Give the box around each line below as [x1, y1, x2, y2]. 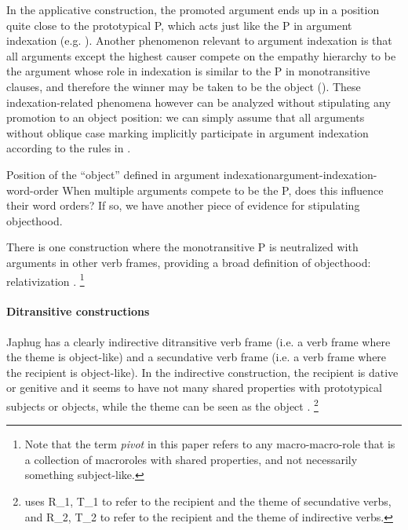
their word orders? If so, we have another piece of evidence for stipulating [6, 197, 360, 214]
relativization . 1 [6, 270, 85, 289]
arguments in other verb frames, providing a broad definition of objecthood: [6, 254, 371, 270]
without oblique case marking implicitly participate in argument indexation [6, 124, 369, 141]
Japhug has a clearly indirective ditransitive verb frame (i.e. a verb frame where [6, 333, 391, 349]
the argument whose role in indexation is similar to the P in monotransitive [6, 63, 370, 79]
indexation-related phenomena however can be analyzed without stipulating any [6, 93, 391, 110]
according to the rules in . [6, 140, 131, 156]
